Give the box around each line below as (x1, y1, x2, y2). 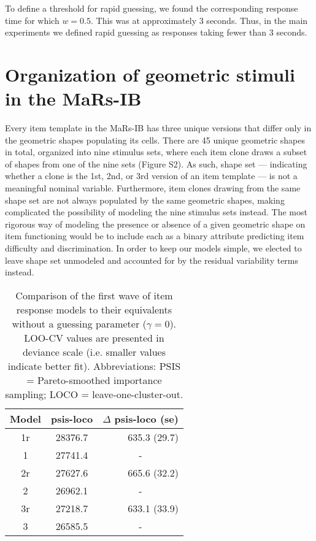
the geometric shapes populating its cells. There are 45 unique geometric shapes (5, 133, 306, 146)
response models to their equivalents (16, 302, 172, 317)
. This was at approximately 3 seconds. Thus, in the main (90, 13, 308, 26)
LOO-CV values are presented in (24, 330, 164, 345)
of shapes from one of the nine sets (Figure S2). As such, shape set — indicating (5, 157, 307, 170)
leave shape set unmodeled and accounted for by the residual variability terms (5, 253, 299, 266)
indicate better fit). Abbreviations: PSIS (7, 358, 181, 373)
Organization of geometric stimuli (5, 61, 295, 86)
